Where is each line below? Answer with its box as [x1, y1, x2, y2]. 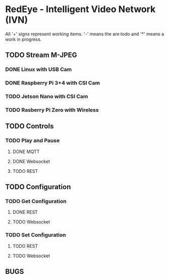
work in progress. [5, 36, 42, 42]
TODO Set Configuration [5, 232, 67, 239]
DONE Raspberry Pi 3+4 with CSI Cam [5, 80, 100, 87]
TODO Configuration [5, 183, 71, 191]
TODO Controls [5, 122, 54, 130]
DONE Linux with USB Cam [5, 66, 72, 73]
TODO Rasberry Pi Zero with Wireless [5, 107, 99, 114]
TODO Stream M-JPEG [5, 51, 77, 59]
